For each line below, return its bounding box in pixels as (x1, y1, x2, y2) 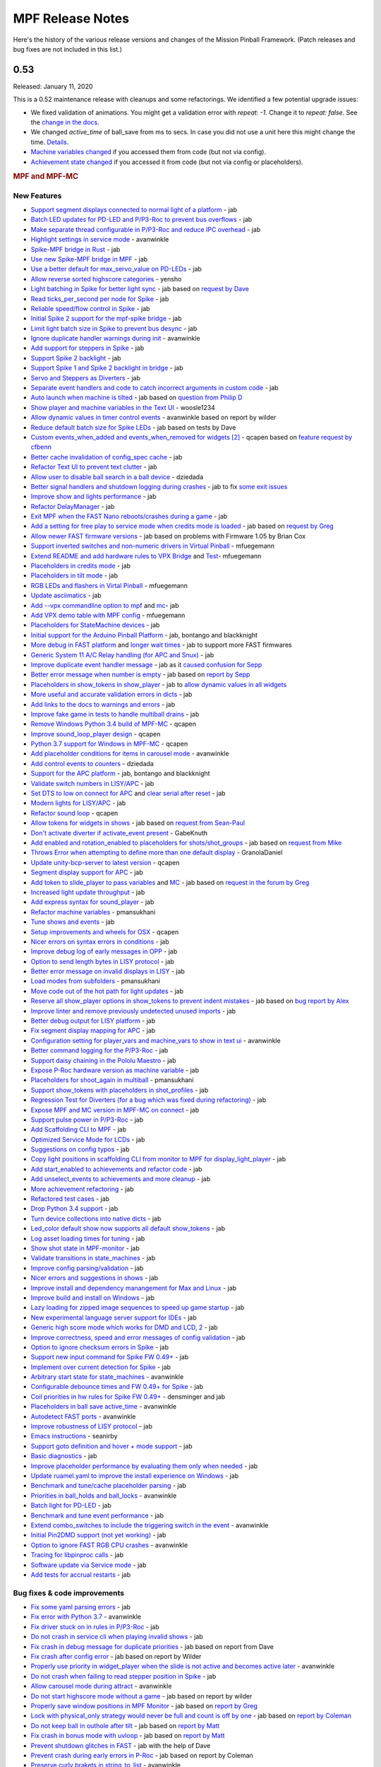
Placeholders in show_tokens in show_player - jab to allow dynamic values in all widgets (30, 680, 287, 688)
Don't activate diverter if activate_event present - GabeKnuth (30, 828, 208, 837)
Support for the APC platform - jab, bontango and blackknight (30, 769, 210, 777)
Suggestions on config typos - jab (30, 1145, 130, 1153)
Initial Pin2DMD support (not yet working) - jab (30, 1531, 167, 1539)
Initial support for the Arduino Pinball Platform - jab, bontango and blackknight (30, 630, 258, 639)
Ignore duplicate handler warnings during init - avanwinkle (30, 334, 200, 343)
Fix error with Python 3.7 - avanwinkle (30, 1612, 142, 1621)
